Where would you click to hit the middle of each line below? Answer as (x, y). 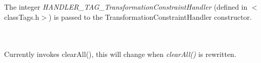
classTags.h (22, 17)
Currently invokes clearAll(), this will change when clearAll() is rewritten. (120, 54)
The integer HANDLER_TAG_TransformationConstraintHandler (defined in (126, 7)
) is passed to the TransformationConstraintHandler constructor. (150, 17)
